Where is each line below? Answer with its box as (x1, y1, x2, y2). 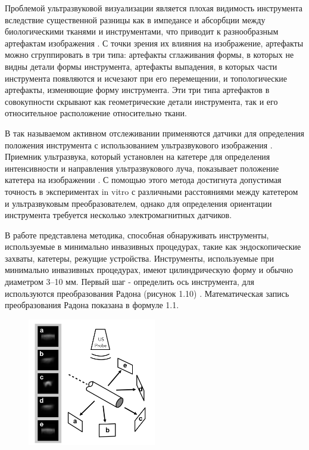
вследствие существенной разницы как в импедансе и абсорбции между (5, 13, 266, 26)
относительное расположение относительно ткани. (5, 107, 187, 119)
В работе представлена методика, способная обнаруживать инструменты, (5, 228, 269, 241)
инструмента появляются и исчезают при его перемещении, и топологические (5, 72, 287, 84)
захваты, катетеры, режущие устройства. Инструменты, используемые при (5, 252, 274, 264)
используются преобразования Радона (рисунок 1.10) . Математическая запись (5, 287, 289, 299)
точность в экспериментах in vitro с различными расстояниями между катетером (5, 185, 298, 197)
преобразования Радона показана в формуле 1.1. (5, 299, 179, 311)
